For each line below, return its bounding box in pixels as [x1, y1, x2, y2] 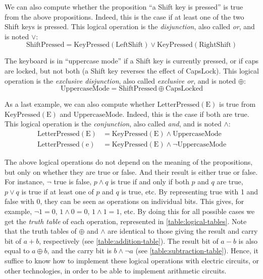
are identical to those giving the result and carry [108, 226, 258, 236]
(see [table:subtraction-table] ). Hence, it [135, 245, 258, 256]
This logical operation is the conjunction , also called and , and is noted [5, 118, 222, 129]
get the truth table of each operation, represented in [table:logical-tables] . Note [5, 216, 247, 226]
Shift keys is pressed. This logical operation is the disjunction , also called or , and [5, 21, 255, 32]
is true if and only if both [111, 176, 189, 187]
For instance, [5, 176, 44, 187]
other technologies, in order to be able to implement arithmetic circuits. [5, 265, 227, 275]
